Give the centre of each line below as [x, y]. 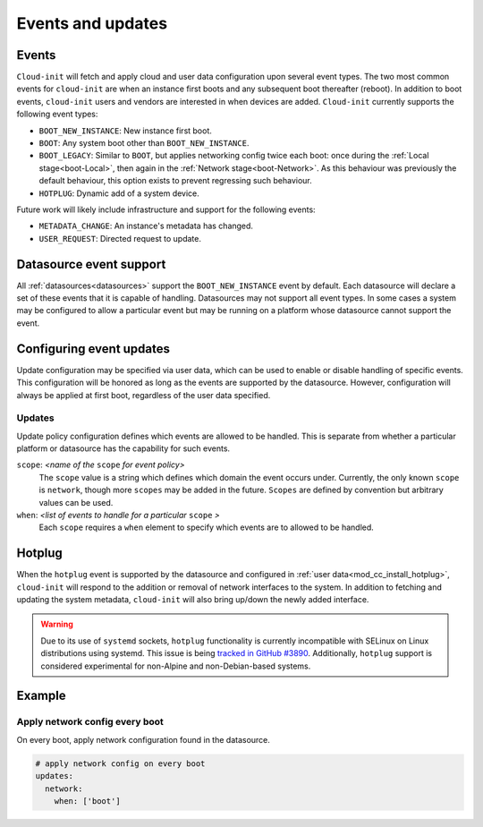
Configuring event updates [93, 349]
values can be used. [76, 502]
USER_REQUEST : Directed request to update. [120, 238]
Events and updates [92, 23]
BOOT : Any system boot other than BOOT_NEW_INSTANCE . [144, 143]
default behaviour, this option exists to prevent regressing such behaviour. [175, 181]
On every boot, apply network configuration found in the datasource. [143, 739]
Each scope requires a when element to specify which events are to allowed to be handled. [207, 527]
